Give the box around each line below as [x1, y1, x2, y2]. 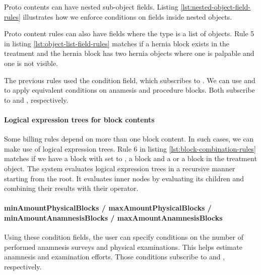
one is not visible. [4, 57, 58, 68]
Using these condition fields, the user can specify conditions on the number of [4, 232, 243, 242]
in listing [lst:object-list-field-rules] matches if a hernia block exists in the [4, 38, 230, 48]
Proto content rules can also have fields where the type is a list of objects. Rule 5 [4, 28, 254, 39]
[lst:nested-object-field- [180, 2, 251, 12]
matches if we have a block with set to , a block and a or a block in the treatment [4, 153, 257, 164]
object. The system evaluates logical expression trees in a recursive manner [4, 163, 235, 173]
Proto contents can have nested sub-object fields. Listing [4, 2, 178, 12]
